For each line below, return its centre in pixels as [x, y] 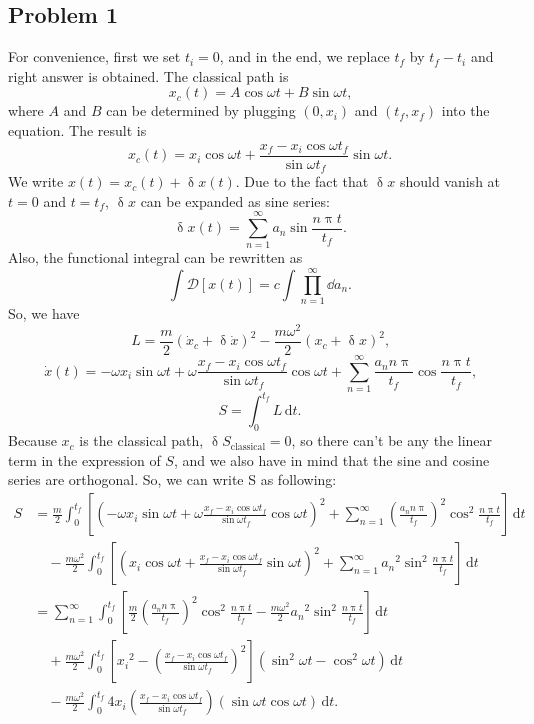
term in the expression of [84, 459]
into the [465, 110]
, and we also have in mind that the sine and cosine [331, 459]
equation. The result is [77, 129]
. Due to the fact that [302, 181]
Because [32, 440]
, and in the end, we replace [304, 56]
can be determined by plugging [201, 110]
